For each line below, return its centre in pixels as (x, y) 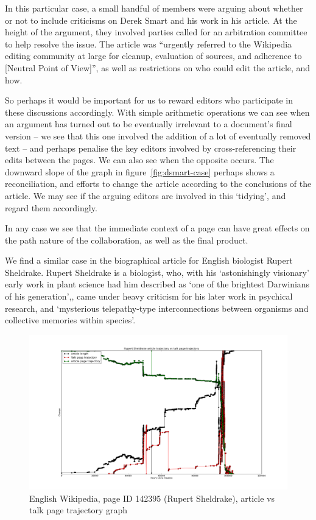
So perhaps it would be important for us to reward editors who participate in (149, 100)
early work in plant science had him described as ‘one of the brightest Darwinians (157, 284)
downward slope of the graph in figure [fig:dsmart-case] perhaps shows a (140, 171)
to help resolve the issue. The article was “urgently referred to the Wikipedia (149, 44)
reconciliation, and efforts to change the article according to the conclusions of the (158, 184)
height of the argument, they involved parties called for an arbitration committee (156, 32)
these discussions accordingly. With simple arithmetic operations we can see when (157, 112)
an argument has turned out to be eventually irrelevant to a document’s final (149, 124)
